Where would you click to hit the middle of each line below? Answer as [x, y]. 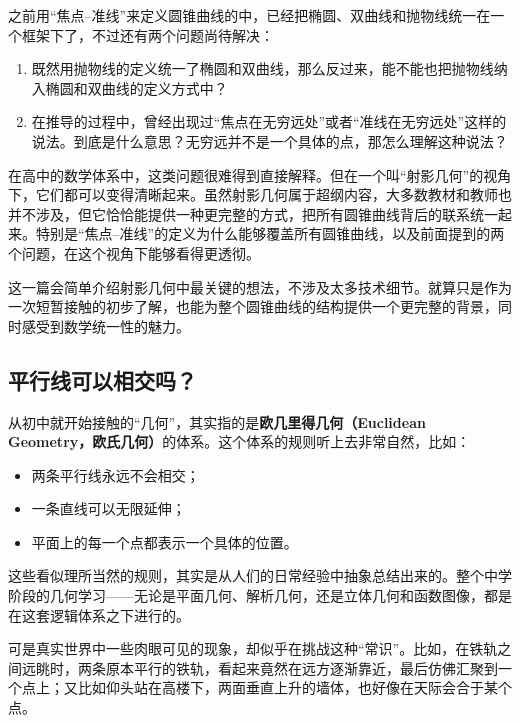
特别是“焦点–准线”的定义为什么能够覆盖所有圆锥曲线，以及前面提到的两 [270, 233]
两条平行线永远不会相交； [115, 474]
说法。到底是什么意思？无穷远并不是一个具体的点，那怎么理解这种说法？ [269, 140]
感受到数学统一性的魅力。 [105, 325]
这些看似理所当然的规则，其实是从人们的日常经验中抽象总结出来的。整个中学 [260, 575]
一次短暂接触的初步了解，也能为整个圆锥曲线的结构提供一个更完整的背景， [253, 306]
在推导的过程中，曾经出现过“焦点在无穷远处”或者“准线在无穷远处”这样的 [269, 121]
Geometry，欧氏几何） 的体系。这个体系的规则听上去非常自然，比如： [239, 441]
